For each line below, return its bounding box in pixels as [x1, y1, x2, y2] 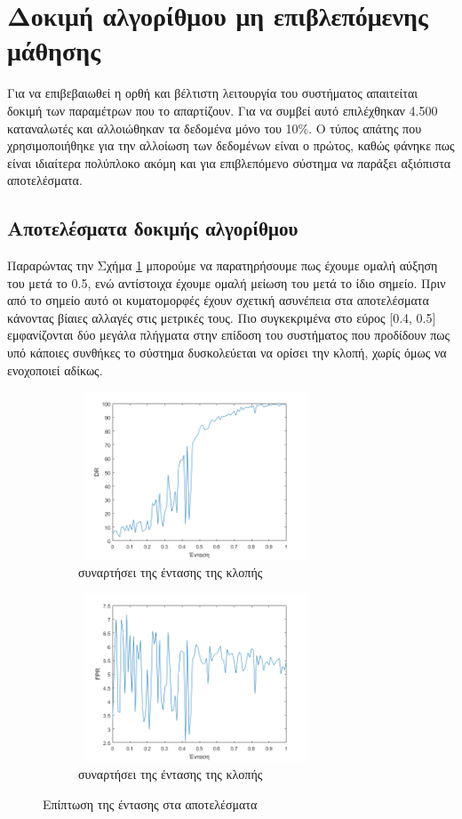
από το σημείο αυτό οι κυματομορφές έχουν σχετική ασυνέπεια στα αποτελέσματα [7, 291, 429, 309]
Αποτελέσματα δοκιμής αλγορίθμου [7, 214, 299, 242]
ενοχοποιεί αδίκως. [7, 360, 103, 379]
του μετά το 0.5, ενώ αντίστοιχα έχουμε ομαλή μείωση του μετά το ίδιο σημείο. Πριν [7, 273, 446, 292]
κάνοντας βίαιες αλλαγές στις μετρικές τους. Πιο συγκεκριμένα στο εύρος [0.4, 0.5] [7, 308, 436, 326]
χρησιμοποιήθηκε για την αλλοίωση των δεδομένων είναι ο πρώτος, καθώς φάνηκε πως [7, 136, 455, 155]
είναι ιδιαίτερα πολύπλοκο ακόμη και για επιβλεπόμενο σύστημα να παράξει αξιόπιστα [7, 153, 451, 172]
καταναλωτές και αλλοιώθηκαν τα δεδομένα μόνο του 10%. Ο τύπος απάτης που [7, 118, 422, 137]
